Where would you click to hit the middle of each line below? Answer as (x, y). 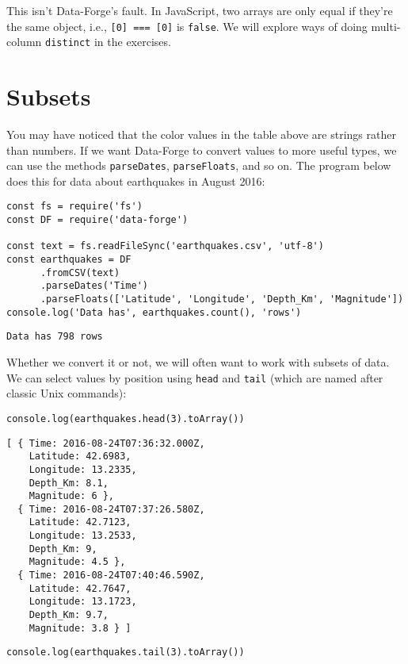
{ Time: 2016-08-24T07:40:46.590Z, (111, 576)
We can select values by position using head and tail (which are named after (195, 377)
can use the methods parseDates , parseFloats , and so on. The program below (199, 165)
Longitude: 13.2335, (83, 469)
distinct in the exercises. (108, 42)
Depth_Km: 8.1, (69, 483)
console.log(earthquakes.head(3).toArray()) (126, 418)
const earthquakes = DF (69, 260)
